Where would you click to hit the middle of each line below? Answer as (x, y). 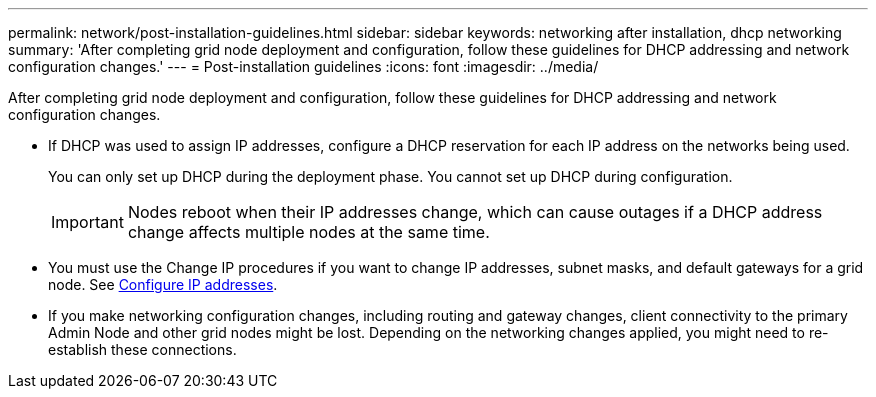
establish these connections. (142, 349)
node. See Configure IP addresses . (163, 284)
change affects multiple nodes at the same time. (308, 232)
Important (87, 222)
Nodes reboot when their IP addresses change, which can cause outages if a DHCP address (475, 212)
